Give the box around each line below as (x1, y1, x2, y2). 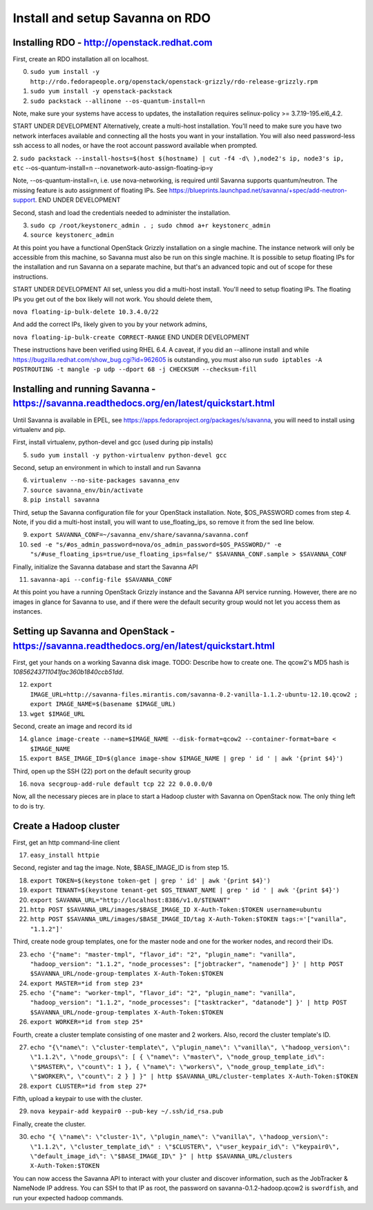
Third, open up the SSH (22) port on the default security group (12, 767, 191, 775)
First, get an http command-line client (12, 838, 120, 847)
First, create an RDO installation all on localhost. (12, 55, 149, 64)
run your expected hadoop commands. (12, 1193, 124, 1202)
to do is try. (12, 802, 45, 810)
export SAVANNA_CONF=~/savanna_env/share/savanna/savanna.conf (30, 531, 249, 539)
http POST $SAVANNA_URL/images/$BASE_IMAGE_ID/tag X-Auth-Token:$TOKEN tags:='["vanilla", (30, 916, 347, 923)
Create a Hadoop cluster (12, 820, 120, 832)
